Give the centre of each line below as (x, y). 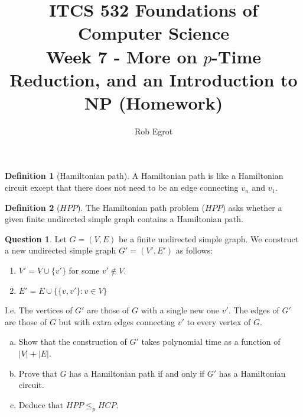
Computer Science (154, 33)
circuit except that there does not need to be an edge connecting (122, 187)
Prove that (38, 373)
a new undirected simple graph (61, 250)
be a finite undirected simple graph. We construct (209, 238)
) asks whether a (252, 207)
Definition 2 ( (32, 207)
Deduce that (41, 404)
